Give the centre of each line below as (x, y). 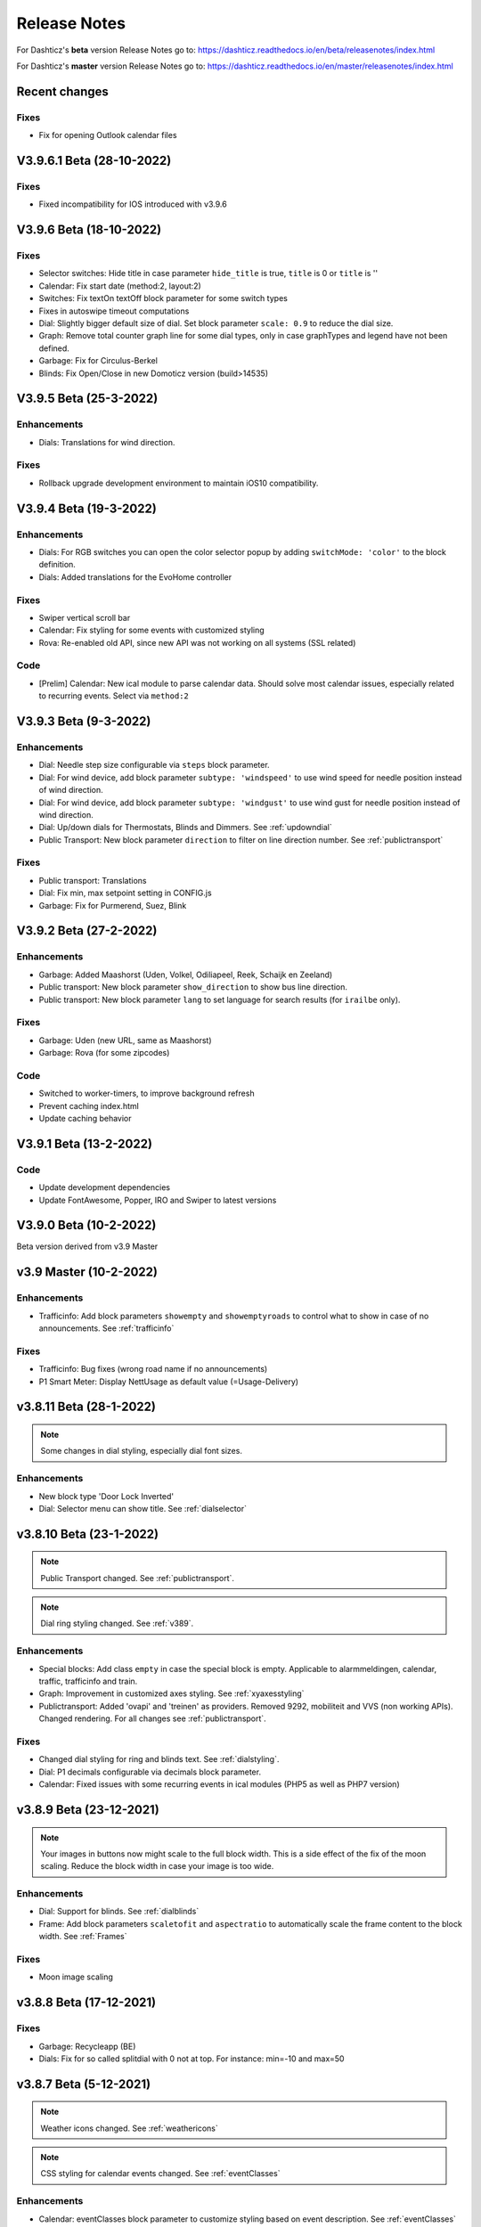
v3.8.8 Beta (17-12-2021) (86, 2003)
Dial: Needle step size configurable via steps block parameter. (155, 765)
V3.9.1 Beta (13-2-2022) (85, 1143)
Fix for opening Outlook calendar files (108, 135)
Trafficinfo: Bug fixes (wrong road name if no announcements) (153, 1369)
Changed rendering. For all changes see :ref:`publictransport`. (152, 1718)
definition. (57, 565)
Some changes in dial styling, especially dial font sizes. (141, 1451)
